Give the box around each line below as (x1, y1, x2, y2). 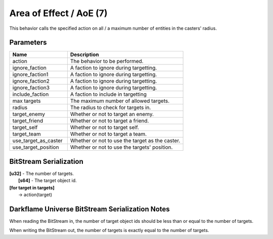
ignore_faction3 (12, 84, 50, 91)
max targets (12, 97, 41, 104)
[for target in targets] (9, 185, 55, 191)
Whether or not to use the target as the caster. (70, 137, 180, 144)
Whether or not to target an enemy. (70, 111, 154, 118)
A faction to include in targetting (70, 91, 147, 98)
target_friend (12, 117, 43, 125)
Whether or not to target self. (70, 124, 139, 131)
